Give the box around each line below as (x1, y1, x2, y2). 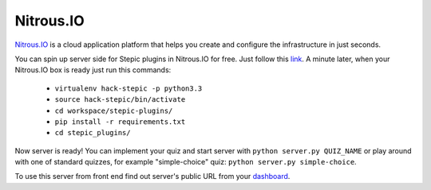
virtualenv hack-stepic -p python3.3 (54, 83, 203, 93)
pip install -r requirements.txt (54, 117, 186, 126)
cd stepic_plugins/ (54, 128, 131, 138)
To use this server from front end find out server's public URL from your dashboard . (14, 172, 291, 181)
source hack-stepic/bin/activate (54, 95, 186, 104)
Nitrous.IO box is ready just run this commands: (14, 65, 172, 75)
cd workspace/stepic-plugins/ (54, 106, 173, 115)
